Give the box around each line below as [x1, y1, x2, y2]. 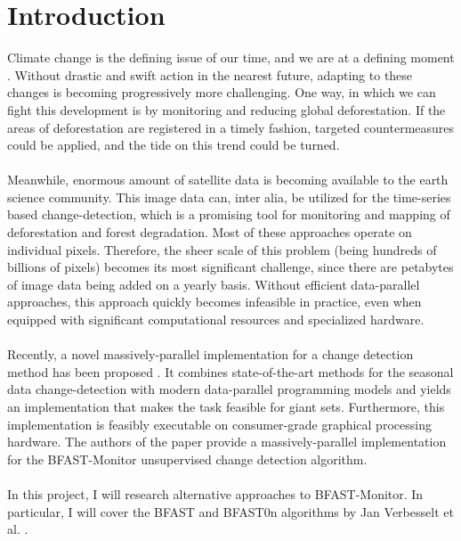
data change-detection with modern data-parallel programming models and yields [7, 380, 451, 398]
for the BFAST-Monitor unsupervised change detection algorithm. [7, 449, 368, 468]
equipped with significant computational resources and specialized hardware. [7, 310, 425, 329]
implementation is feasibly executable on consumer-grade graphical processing [7, 414, 432, 433]
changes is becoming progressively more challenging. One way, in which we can [7, 83, 436, 102]
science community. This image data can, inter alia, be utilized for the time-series [7, 187, 451, 206]
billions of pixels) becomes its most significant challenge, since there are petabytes [7, 258, 454, 276]
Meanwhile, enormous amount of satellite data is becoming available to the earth [7, 170, 449, 189]
